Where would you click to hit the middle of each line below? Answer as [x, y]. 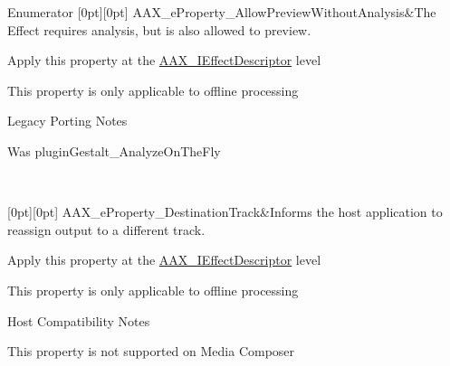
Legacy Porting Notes [67, 121]
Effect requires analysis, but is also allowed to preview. [159, 29]
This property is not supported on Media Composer [151, 351]
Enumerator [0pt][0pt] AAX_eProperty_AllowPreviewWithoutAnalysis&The [222, 12]
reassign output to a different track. [106, 229]
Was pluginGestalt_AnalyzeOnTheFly [114, 150]
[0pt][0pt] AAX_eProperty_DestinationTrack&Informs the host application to [225, 212]
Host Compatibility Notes [79, 320]
